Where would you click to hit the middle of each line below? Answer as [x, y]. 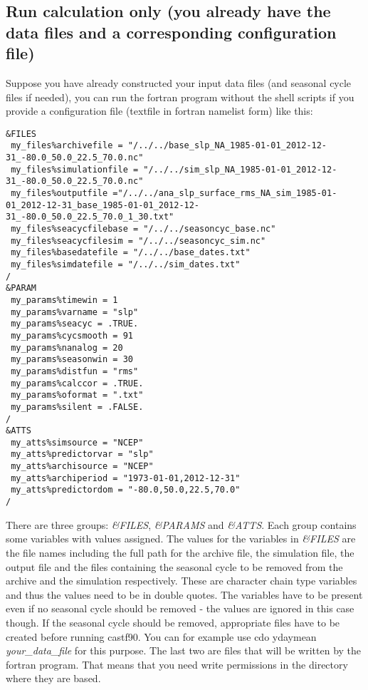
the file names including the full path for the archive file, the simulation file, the [180, 552]
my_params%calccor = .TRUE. [77, 383]
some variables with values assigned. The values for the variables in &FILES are [181, 539]
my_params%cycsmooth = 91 [72, 335]
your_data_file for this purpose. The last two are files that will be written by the [184, 650]
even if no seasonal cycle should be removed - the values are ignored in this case [180, 608]
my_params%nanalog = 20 [67, 347]
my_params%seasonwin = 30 [72, 360]
